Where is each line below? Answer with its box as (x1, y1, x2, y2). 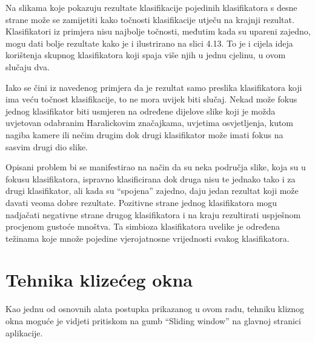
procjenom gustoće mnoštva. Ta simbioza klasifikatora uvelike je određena (5, 220, 280, 233)
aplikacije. (5, 326, 43, 339)
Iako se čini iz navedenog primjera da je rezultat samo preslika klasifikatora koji (5, 81, 302, 93)
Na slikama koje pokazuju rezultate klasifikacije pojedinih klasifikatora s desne (5, 1, 297, 13)
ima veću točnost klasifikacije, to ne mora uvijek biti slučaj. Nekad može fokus (5, 93, 297, 105)
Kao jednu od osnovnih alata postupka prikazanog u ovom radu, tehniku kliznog (5, 302, 305, 315)
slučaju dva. (5, 60, 50, 73)
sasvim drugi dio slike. (5, 140, 88, 153)
